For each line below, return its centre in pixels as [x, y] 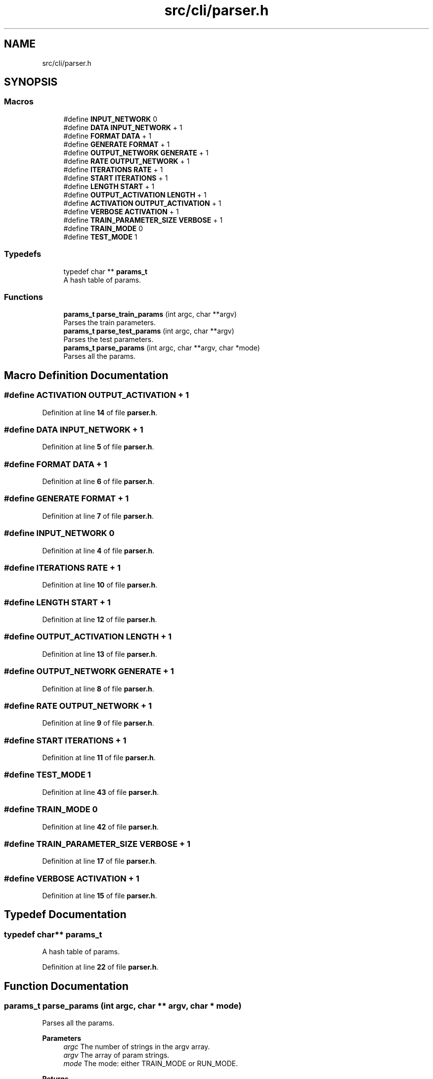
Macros [19, 102]
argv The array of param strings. [116, 1055]
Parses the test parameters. [108, 340]
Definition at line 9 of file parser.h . [98, 723]
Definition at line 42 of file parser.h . [101, 827]
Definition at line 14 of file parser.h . [100, 412]
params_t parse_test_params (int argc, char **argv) [149, 331]
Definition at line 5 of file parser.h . [98, 447]
